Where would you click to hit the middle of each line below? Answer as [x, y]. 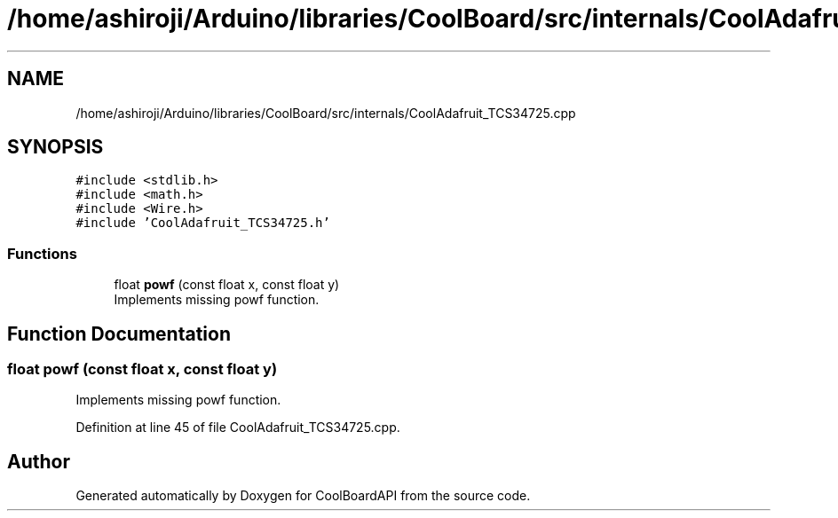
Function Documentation [119, 334]
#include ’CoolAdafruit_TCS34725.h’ [203, 223]
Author [39, 461]
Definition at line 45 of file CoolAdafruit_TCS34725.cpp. [238, 428]
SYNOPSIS [55, 147]
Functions [42, 253]
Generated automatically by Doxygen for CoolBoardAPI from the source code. [303, 496]
